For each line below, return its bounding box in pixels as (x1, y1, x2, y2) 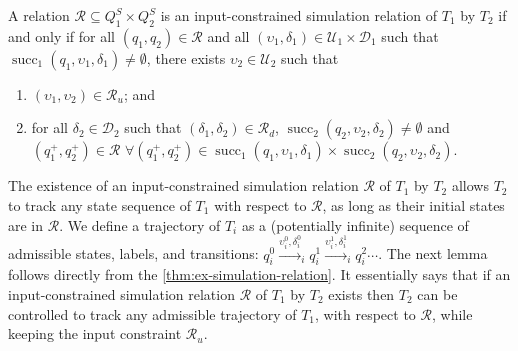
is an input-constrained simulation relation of (160, 5, 438, 25)
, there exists (146, 47, 226, 68)
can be (417, 283, 458, 304)
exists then (328, 283, 395, 304)
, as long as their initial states (322, 194, 505, 215)
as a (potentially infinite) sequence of (241, 214, 469, 235)
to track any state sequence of (8, 194, 191, 215)
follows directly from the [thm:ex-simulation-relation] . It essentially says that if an (8, 264, 511, 285)
